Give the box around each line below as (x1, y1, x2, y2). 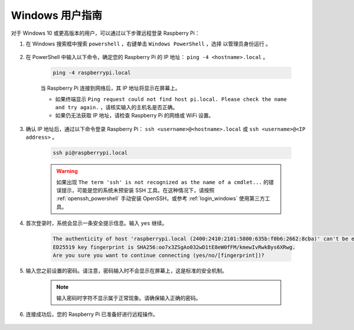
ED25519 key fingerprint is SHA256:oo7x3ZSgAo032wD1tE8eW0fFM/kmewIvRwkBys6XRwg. (53, 244, 296, 250)
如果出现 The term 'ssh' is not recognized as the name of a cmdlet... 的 (56, 178, 269, 185)
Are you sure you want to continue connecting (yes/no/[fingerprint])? (53, 251, 265, 259)
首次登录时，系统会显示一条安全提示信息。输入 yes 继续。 (25, 220, 168, 227)
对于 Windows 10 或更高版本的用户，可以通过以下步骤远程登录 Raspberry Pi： (11, 30, 200, 37)
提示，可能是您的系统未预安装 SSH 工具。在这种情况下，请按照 (61, 187, 215, 194)
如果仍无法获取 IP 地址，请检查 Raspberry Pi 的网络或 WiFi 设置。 (55, 112, 214, 119)
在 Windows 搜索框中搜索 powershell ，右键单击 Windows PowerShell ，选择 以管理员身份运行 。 (25, 40, 271, 47)
